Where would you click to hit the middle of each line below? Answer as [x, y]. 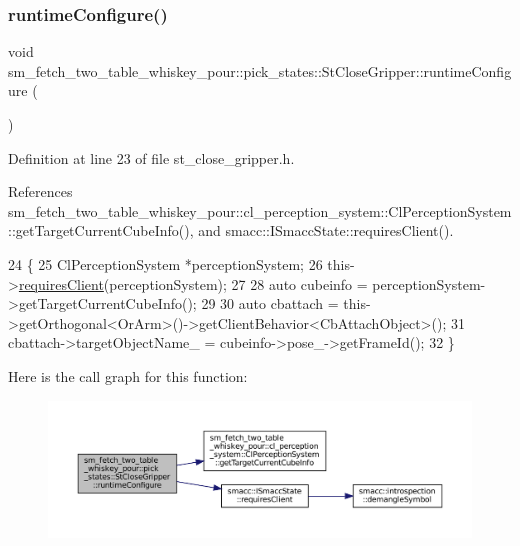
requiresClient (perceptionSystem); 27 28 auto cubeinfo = [193, 283]
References [40, 191]
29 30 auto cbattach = [270, 303]
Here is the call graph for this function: [128, 375]
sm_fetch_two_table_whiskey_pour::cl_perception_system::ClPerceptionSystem [260, 210]
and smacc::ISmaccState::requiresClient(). [326, 230]
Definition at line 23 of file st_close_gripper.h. [151, 157]
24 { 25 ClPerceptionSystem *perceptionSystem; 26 [165, 263]
